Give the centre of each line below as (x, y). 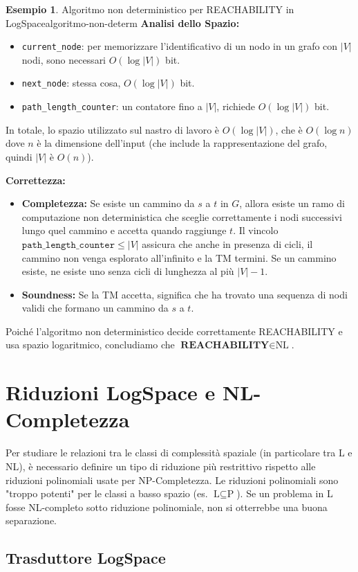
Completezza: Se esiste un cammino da (108, 203)
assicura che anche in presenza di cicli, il (227, 243)
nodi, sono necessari (64, 59)
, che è (289, 129)
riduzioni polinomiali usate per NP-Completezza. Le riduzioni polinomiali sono (172, 480)
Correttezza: (36, 180)
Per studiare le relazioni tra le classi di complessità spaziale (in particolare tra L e (179, 453)
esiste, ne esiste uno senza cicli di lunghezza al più (128, 271)
